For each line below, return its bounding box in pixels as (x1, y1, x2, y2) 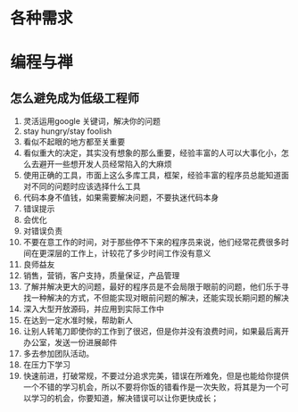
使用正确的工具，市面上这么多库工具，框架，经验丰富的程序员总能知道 (22, 170, 282, 181)
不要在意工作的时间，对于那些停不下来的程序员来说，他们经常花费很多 (22, 237, 282, 248)
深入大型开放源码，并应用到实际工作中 (22, 304, 164, 315)
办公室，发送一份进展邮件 (22, 337, 118, 348)
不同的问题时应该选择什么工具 (30, 181, 141, 192)
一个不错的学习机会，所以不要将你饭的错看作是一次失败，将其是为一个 (22, 382, 282, 392)
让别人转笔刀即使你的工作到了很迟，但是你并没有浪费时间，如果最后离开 (22, 326, 289, 337)
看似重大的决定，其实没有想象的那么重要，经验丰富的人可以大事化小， (22, 148, 282, 159)
